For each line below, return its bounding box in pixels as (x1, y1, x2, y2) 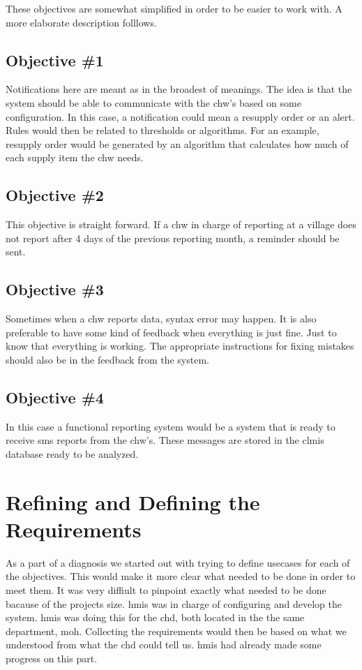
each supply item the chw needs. (6, 150, 144, 165)
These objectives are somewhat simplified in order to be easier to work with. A (6, 1, 342, 15)
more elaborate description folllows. (6, 15, 157, 29)
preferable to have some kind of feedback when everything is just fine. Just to (6, 325, 337, 339)
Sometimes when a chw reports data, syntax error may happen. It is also (6, 311, 317, 326)
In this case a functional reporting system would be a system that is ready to (6, 419, 335, 433)
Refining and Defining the (6, 487, 260, 516)
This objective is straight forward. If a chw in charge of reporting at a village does (6, 217, 356, 232)
